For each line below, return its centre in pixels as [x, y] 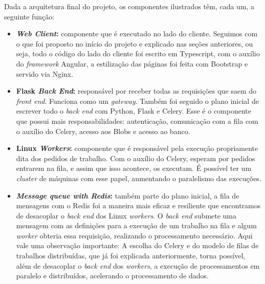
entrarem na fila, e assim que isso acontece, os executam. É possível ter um [134, 168]
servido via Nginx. [45, 73]
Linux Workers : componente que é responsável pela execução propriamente [137, 148]
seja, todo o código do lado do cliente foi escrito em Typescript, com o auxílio [138, 53]
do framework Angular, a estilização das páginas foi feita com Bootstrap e [132, 63]
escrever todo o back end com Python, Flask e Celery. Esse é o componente [134, 111]
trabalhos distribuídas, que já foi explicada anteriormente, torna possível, [131, 256]
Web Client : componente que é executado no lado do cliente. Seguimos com [137, 34]
